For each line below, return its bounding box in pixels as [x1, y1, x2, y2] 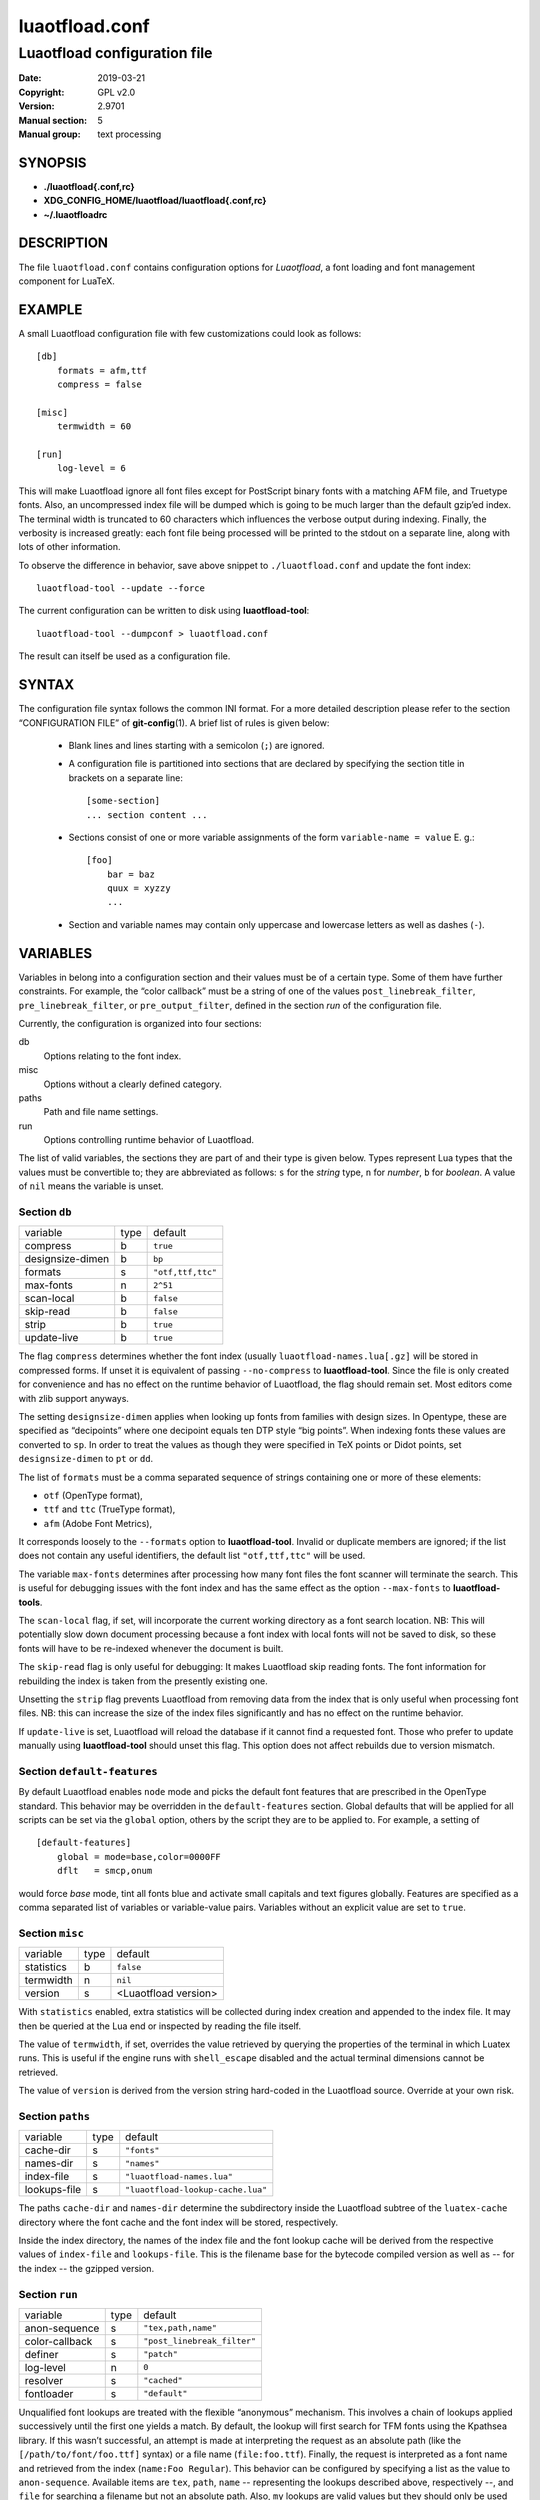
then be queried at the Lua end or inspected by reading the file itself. [18, 2020, 302, 2032]
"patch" [143, 2349, 179, 2360]
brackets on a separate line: [68, 771, 184, 784]
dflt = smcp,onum [56, 1865, 153, 1877]
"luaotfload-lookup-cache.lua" [125, 2184, 268, 2195]
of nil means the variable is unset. [18, 1180, 164, 1192]
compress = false [56, 379, 142, 390]
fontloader [24, 2386, 74, 2400]
